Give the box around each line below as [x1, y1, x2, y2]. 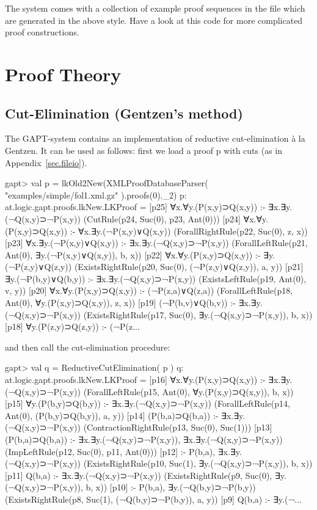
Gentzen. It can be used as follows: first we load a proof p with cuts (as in [5, 144, 283, 156]
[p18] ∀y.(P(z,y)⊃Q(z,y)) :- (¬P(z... [5, 320, 140, 333]
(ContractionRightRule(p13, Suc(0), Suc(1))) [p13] [83, 421, 272, 434]
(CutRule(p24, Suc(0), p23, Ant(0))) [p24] [83, 212, 241, 225]
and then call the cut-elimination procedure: [5, 340, 170, 353]
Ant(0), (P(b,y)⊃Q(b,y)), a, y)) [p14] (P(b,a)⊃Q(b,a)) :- [5, 409, 219, 421]
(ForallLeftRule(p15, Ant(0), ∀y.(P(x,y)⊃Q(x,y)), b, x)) [83, 385, 294, 398]
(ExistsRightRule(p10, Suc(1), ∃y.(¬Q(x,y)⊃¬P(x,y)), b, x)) [83, 457, 313, 470]
